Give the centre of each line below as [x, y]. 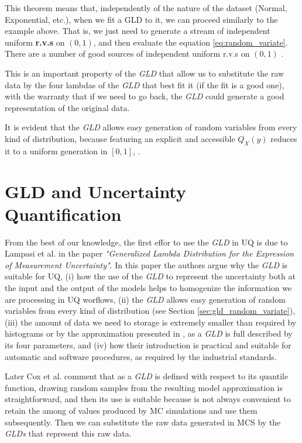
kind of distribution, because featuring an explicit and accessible [120, 138]
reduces [284, 138]
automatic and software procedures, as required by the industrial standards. [141, 356]
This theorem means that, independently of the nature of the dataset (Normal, [146, 8]
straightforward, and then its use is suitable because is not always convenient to [148, 399]
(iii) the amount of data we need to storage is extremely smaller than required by [151, 322]
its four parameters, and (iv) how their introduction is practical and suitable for [148, 345]
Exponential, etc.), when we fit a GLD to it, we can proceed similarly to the [141, 19]
